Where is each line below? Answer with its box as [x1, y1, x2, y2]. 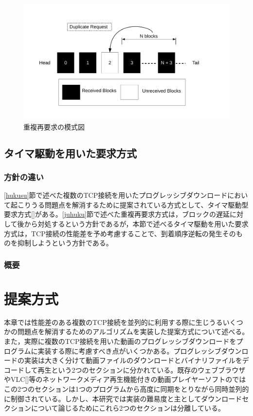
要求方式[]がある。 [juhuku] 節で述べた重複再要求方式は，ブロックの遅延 [4, 209, 230, 219]
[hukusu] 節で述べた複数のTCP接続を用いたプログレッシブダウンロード [4, 190, 228, 200]
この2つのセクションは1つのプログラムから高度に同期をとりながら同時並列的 [4, 383, 249, 394]
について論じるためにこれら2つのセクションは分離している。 [31, 403, 225, 413]
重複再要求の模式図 [23, 121, 85, 132]
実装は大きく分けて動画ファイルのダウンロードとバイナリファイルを [24, 355, 242, 365]
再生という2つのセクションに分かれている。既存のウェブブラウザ [37, 364, 246, 375]
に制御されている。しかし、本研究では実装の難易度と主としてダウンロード [4, 393, 242, 403]
